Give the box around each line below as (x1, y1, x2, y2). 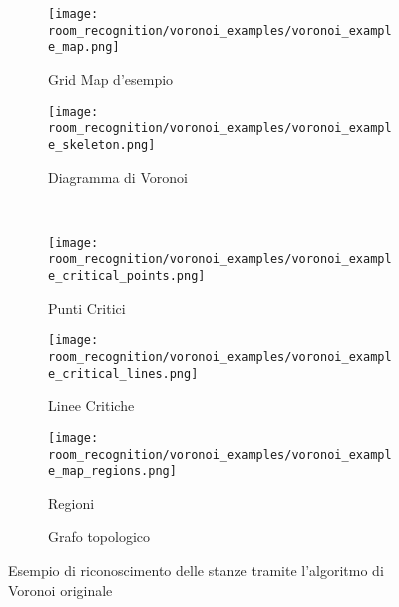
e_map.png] (48, 40, 120, 55)
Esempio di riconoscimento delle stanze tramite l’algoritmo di (8, 560, 384, 580)
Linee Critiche (48, 395, 135, 416)
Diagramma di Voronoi (48, 166, 188, 187)
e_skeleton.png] (48, 137, 156, 152)
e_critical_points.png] (48, 269, 206, 284)
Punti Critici (48, 297, 126, 318)
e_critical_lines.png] (48, 366, 199, 381)
